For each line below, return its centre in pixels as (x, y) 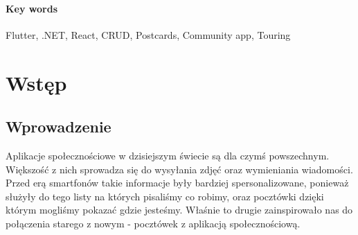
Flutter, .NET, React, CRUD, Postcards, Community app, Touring (148, 34)
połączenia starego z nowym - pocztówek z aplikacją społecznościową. (153, 223)
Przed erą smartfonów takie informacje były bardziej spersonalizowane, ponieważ (177, 183)
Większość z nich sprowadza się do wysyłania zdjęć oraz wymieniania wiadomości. (179, 169)
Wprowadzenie (59, 127)
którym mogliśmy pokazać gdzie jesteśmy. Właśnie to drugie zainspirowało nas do (179, 210)
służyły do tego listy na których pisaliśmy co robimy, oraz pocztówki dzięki (165, 196)
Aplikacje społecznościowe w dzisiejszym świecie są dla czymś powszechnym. (168, 155)
